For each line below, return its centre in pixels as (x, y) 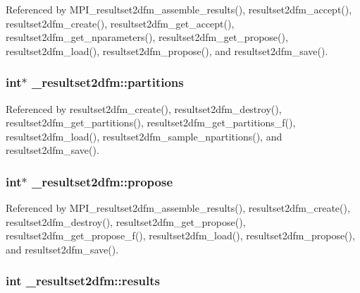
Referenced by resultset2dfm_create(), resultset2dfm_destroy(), (144, 108)
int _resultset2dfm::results (83, 281)
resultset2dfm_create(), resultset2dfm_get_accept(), (120, 23)
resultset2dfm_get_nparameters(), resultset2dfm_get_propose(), (147, 37)
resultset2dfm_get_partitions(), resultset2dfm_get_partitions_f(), (151, 122)
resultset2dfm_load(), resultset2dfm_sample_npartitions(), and (144, 136)
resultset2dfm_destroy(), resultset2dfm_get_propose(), (126, 221)
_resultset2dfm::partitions (107, 82)
